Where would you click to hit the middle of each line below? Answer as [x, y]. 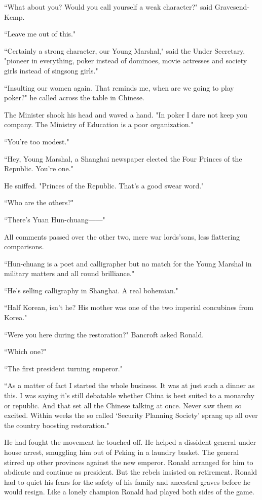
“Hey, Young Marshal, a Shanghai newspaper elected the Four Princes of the [123, 158]
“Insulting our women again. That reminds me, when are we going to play [119, 87]
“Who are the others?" [39, 202]
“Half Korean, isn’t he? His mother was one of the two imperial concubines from [129, 307]
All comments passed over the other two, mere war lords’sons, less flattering [122, 236]
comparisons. [24, 246]
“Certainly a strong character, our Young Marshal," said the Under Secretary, [125, 50]
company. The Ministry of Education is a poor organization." [99, 124]
